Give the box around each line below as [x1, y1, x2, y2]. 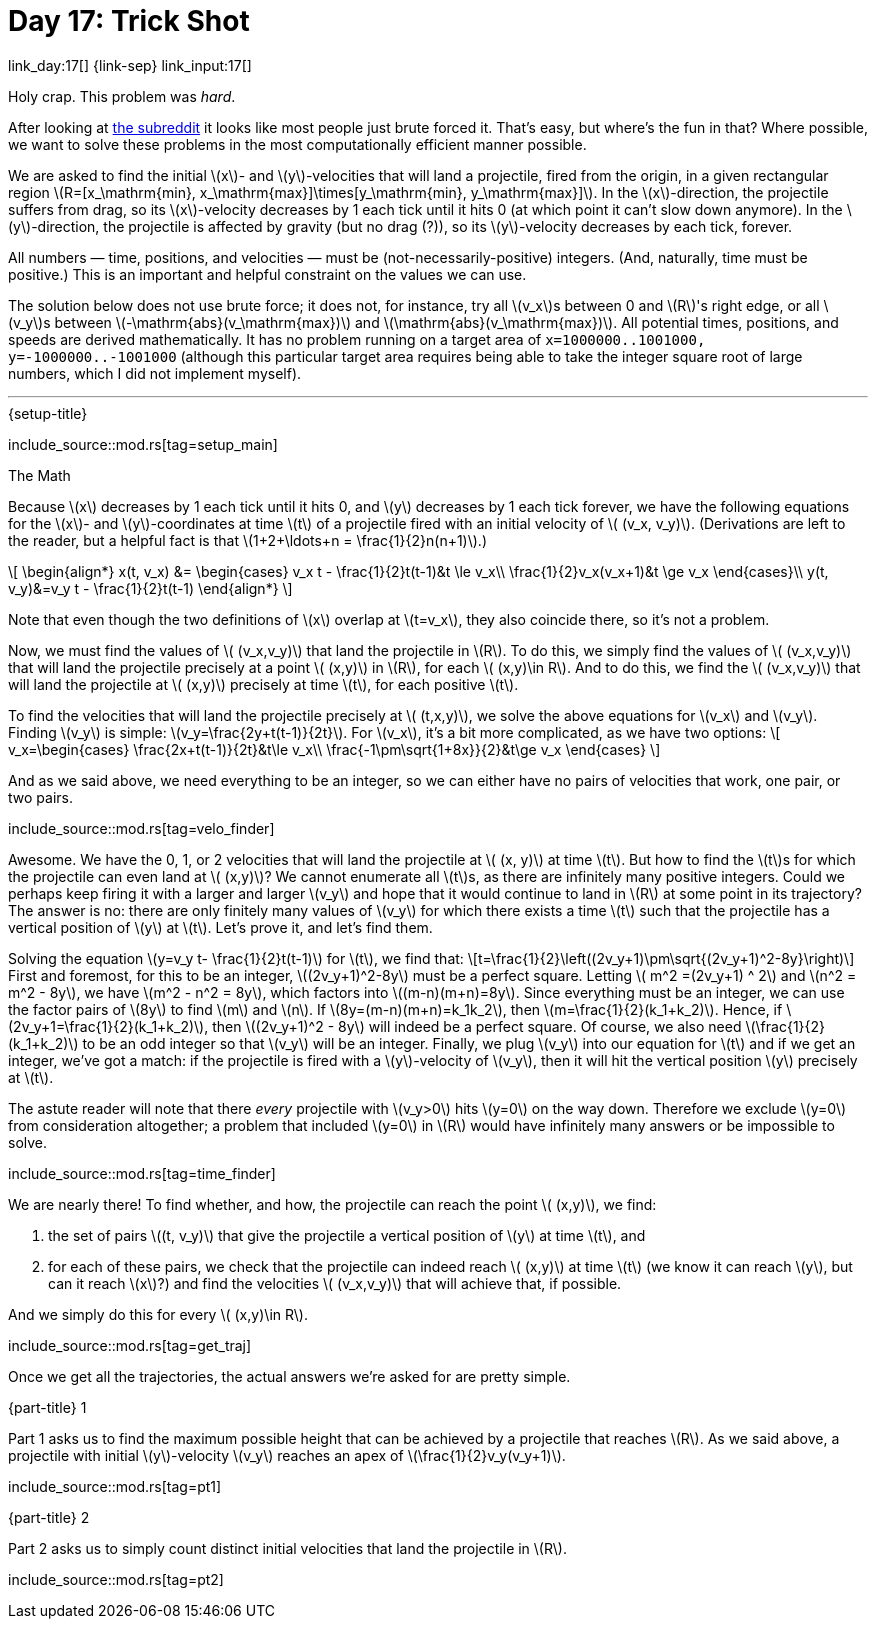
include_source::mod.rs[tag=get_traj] [8, 1336, 252, 1354]
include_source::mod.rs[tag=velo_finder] [8, 819, 275, 837]
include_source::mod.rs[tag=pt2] [8, 1570, 224, 1588]
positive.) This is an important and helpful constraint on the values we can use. [8, 265, 527, 283]
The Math [8, 466, 71, 484]
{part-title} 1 [8, 1398, 87, 1416]
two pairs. [8, 788, 73, 806]
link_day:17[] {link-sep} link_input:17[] [8, 56, 252, 74]
